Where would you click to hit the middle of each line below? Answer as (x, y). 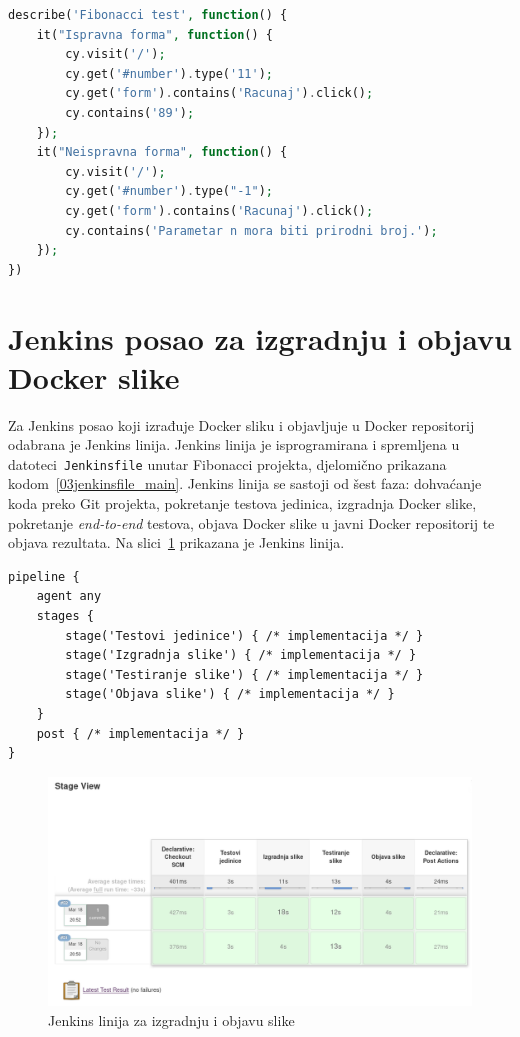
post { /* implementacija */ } (140, 733)
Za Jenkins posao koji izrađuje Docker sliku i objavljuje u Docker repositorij (241, 424)
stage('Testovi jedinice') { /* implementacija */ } (244, 635)
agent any (69, 596)
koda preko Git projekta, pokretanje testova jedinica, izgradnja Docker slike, (242, 503)
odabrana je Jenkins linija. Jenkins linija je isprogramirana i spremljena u (234, 444)
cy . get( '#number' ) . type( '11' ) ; (169, 73)
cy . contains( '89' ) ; (130, 112)
